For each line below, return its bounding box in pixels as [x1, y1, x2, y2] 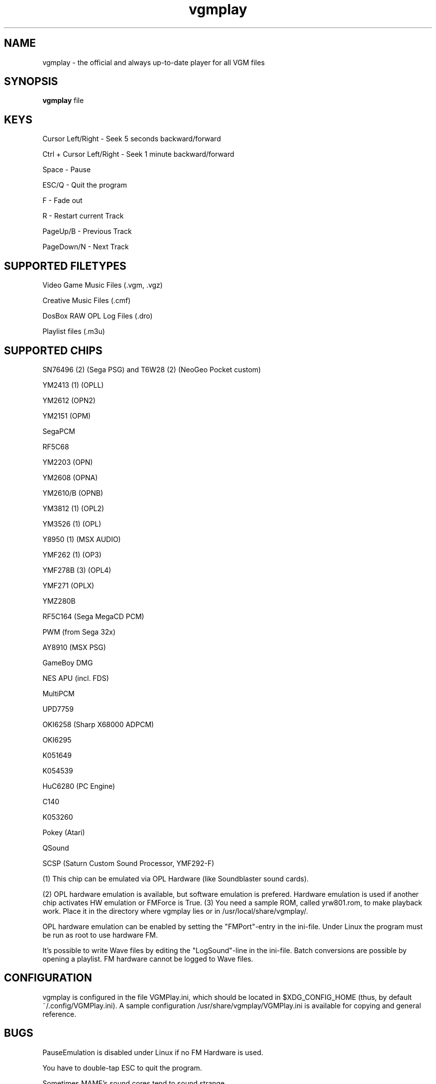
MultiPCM [42, 689, 75, 698]
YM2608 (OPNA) [42, 473, 98, 482]
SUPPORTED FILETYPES [4, 259, 126, 272]
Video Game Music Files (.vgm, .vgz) [42, 281, 163, 290]
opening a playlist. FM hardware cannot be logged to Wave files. [42, 954, 253, 963]
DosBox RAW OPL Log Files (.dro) [42, 312, 153, 321]
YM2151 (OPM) [42, 411, 91, 420]
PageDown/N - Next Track [42, 242, 129, 251]
